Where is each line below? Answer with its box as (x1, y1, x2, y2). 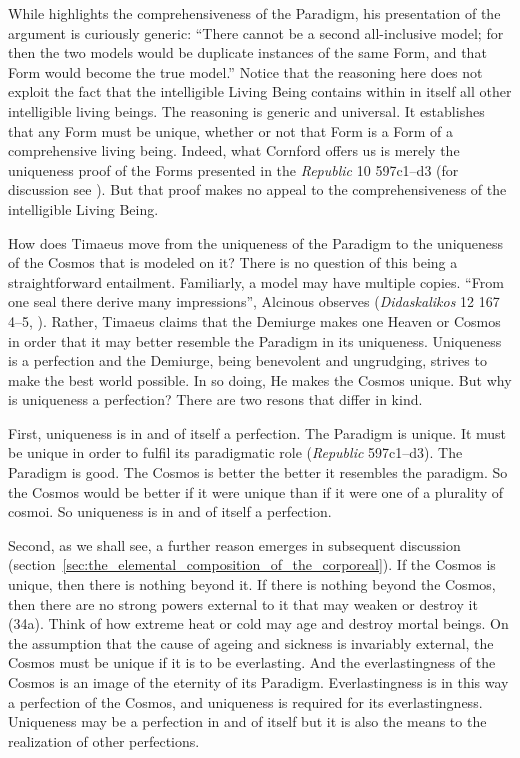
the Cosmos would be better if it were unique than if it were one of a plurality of (8, 481, 503, 502)
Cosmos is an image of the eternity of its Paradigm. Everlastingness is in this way (8, 672, 509, 692)
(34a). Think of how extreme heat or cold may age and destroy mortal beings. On (8, 613, 509, 634)
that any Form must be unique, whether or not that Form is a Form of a (8, 120, 454, 141)
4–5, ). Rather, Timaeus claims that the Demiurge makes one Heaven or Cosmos (8, 310, 501, 331)
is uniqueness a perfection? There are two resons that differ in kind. (8, 389, 423, 410)
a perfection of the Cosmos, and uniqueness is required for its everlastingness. (8, 691, 483, 712)
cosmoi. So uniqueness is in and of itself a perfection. (8, 501, 332, 522)
